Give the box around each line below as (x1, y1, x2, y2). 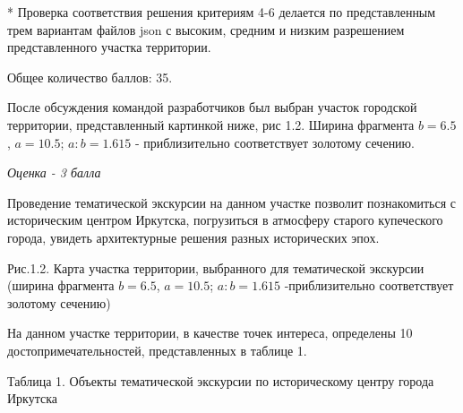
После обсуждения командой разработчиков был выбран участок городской (7, 98, 417, 116)
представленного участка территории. (7, 38, 211, 56)
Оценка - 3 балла (7, 163, 101, 182)
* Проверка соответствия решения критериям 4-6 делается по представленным (7, 3, 436, 21)
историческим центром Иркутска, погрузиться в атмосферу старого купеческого (7, 211, 443, 229)
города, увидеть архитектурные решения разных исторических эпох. (7, 228, 380, 246)
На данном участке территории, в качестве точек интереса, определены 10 (7, 323, 413, 342)
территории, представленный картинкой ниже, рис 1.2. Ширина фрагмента (7, 115, 415, 133)
